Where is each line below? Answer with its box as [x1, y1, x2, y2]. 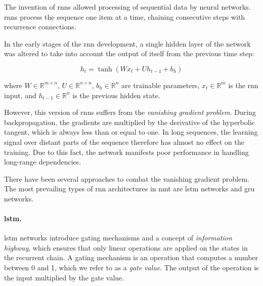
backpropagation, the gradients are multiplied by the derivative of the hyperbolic [4, 116, 255, 127]
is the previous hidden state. [72, 90, 160, 100]
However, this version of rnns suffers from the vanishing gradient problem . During [4, 107, 256, 117]
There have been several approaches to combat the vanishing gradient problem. [4, 173, 249, 184]
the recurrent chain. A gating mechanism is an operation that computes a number [4, 252, 258, 263]
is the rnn [228, 79, 258, 90]
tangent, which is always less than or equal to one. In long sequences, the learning [4, 127, 258, 137]
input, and [4, 90, 36, 100]
